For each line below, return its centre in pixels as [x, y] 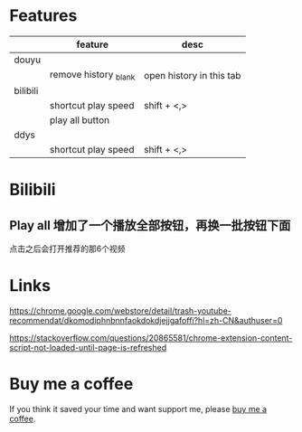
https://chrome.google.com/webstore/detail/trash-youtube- [121, 311]
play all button [80, 120]
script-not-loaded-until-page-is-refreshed [88, 348]
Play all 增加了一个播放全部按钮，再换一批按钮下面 [150, 225]
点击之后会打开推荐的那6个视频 [67, 249]
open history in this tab [193, 75]
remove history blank [92, 75]
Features [43, 16]
